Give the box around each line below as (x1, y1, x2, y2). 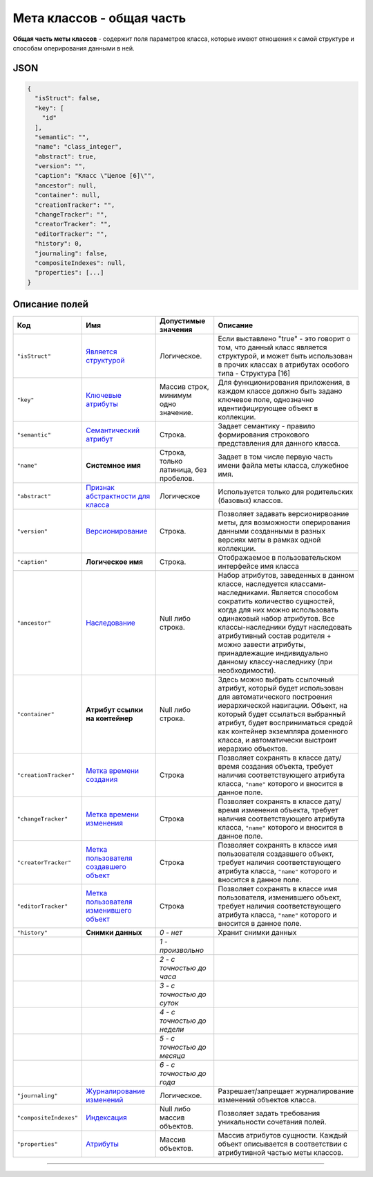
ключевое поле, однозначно (218, 395, 314, 405)
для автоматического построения (218, 692, 333, 702)
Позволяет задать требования (218, 1108, 321, 1118)
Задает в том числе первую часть (218, 452, 333, 462)
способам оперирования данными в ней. (12, 44, 135, 52)
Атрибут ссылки (86, 705, 144, 715)
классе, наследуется (218, 579, 289, 589)
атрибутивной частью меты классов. (218, 1148, 343, 1158)
